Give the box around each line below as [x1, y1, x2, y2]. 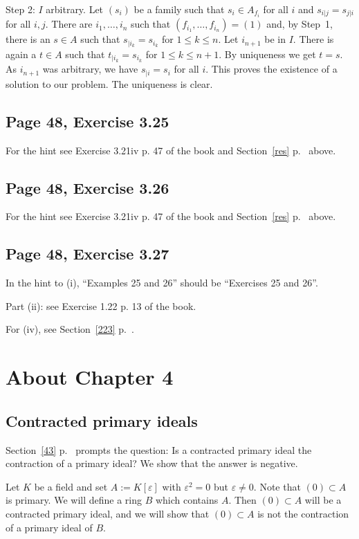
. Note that [253, 479, 301, 493]
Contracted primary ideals [6, 410, 198, 431]
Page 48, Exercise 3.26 [6, 176, 169, 198]
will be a [304, 493, 342, 507]
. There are [45, 17, 93, 31]
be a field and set [34, 479, 108, 493]
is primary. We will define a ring [6, 493, 142, 507]
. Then [228, 493, 257, 507]
